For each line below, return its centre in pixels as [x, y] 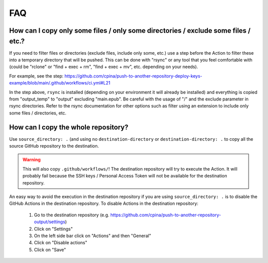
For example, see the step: [36, 76]
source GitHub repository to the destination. [54, 146]
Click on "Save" [50, 250]
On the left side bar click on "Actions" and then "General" [93, 236]
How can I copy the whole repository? [69, 127]
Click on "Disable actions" [61, 243]
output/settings [50, 222]
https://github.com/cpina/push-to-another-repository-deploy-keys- [134, 76]
